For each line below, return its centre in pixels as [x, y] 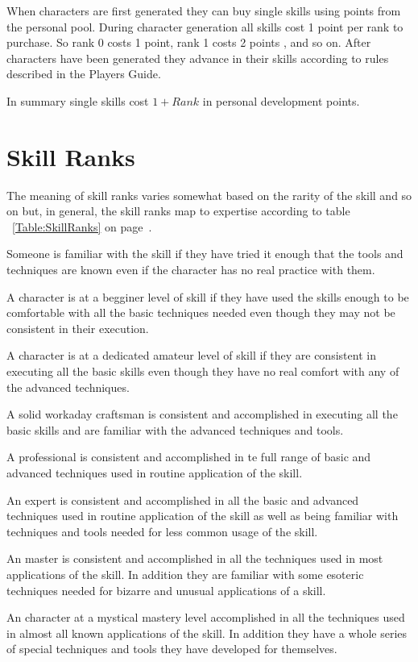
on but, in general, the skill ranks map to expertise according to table [178, 211]
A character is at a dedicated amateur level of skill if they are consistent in [191, 355]
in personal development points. [281, 100]
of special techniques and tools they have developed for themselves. [172, 649]
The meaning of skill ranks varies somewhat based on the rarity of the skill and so [209, 195]
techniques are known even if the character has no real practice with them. [191, 270]
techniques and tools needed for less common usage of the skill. [162, 531]
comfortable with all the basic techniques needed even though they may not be [201, 312]
